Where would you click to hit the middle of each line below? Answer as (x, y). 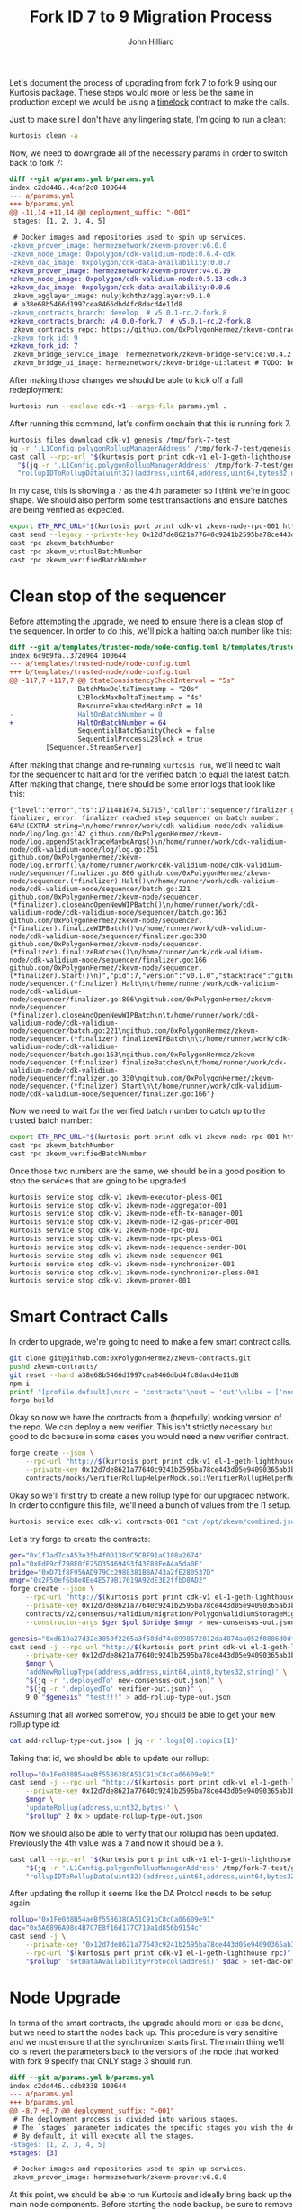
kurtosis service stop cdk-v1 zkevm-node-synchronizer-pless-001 (134, 1273)
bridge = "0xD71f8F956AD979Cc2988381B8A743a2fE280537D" (112, 1572)
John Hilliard (151, 41)
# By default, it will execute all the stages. (104, 2136)
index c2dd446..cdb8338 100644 (68, 2086)
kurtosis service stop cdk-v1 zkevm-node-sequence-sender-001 (128, 1247)
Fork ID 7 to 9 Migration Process (151, 17)
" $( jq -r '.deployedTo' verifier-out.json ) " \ (114, 1689)
